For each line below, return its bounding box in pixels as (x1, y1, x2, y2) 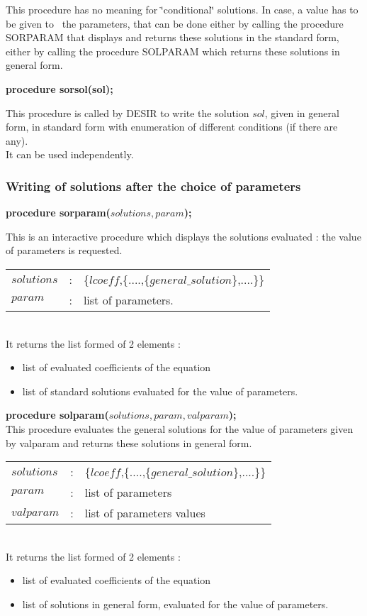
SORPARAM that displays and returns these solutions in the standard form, (6, 30, 339, 45)
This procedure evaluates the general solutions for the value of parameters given (6, 421, 354, 436)
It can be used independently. (6, 147, 134, 162)
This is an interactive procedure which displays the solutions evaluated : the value (6, 229, 361, 243)
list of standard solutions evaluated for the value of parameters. (22, 383, 298, 398)
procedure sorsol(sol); (6, 81, 113, 96)
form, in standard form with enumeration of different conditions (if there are (6, 119, 338, 134)
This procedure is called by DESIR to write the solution (6, 105, 249, 120)
